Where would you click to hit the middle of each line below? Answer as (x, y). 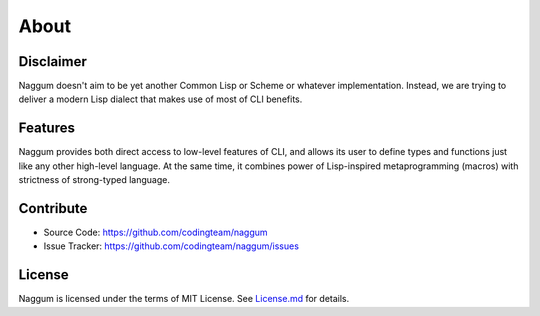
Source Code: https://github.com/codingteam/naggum (156, 232)
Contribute (53, 208)
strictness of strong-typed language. (94, 180)
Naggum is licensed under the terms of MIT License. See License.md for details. (184, 299)
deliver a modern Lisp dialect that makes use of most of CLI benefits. (160, 99)
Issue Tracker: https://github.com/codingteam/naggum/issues (171, 246)
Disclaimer (52, 61)
